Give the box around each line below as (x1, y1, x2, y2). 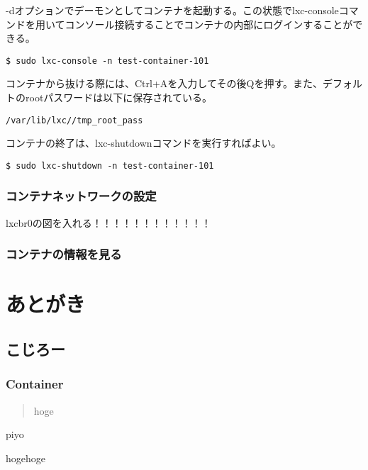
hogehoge (6, 450, 45, 465)
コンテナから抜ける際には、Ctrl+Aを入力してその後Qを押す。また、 (6, 76, 323, 91)
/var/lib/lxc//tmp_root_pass (6, 115, 143, 125)
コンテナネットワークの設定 (6, 187, 157, 205)
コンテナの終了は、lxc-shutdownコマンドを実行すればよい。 (6, 135, 281, 150)
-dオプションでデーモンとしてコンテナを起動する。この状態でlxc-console (6, 3, 339, 17)
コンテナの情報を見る (6, 245, 122, 263)
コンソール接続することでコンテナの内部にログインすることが (65, 16, 353, 31)
